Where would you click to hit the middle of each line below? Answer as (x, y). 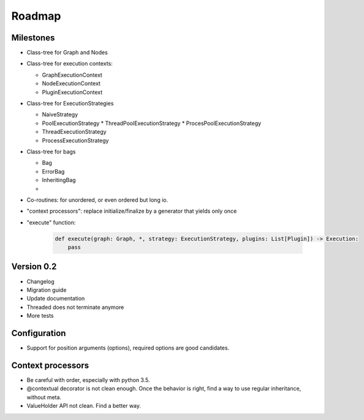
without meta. (44, 397)
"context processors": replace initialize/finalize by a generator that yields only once (132, 211)
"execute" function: (51, 222)
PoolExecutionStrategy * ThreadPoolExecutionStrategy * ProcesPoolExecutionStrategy (152, 123)
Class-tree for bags (51, 151)
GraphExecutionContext (72, 75)
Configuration (39, 333)
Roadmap (36, 16)
